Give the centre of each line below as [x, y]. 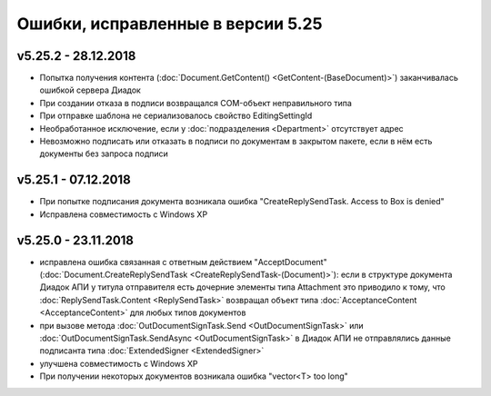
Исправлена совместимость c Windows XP [124, 214]
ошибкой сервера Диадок [90, 90]
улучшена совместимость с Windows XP [119, 363]
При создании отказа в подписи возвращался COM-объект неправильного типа [195, 103]
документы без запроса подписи [104, 153]
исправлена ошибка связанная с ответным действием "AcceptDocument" [183, 262]
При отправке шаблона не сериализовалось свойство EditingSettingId [176, 116]
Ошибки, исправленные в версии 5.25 [170, 24]
